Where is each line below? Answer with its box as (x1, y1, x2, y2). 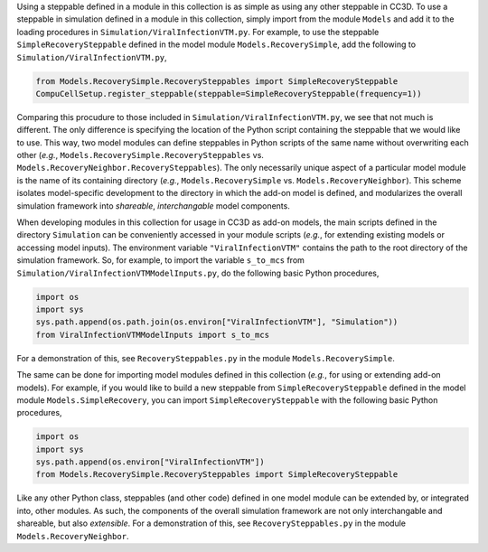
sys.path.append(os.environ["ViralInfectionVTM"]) (35, 457, 266, 467)
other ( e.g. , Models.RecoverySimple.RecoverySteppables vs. (16, 150, 264, 161)
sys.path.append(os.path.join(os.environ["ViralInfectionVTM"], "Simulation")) (35, 317, 399, 327)
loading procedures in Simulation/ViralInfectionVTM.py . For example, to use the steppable (16, 26, 380, 37)
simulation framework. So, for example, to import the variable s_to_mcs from (16, 255, 305, 266)
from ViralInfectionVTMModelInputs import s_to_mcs (35, 330, 270, 340)
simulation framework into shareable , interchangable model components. (16, 200, 291, 211)
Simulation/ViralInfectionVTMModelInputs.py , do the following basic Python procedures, (16, 267, 380, 278)
